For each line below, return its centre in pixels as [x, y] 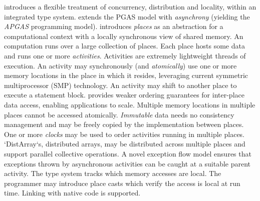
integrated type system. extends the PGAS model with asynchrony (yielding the [127, 16]
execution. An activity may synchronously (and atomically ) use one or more [120, 65]
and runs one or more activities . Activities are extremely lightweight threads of [125, 55]
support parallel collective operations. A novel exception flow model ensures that [128, 153]
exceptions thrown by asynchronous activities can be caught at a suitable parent [127, 163]
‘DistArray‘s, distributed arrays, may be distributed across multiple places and [125, 144]
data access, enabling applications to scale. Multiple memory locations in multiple [130, 104]
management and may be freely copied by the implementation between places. [124, 124]
